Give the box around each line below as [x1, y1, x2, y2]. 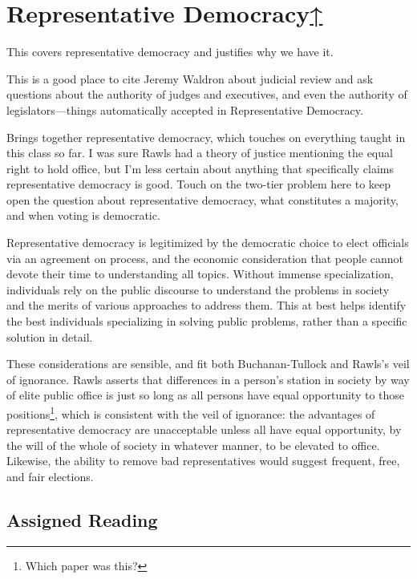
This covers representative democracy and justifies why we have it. [6, 43, 334, 60]
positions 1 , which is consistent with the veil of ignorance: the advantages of [6, 403, 375, 422]
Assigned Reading [6, 508, 158, 532]
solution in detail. [6, 328, 93, 345]
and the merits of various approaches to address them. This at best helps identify [6, 297, 407, 314]
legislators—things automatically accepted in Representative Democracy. [6, 101, 363, 118]
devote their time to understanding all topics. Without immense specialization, [6, 265, 394, 282]
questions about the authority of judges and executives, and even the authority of [6, 86, 407, 103]
